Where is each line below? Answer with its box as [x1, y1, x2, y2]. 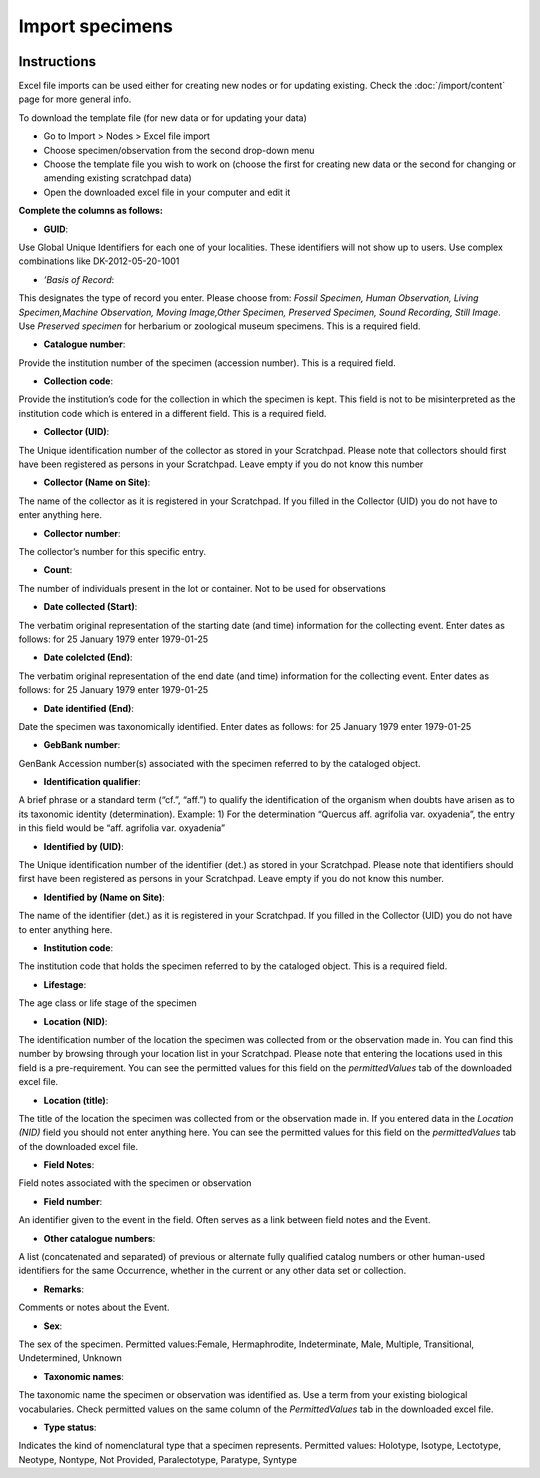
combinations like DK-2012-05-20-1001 [18, 255, 180, 267]
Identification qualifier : [43, 776, 142, 788]
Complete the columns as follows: [18, 205, 164, 217]
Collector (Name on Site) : [43, 476, 151, 489]
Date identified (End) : [43, 702, 135, 714]
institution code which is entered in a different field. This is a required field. [18, 407, 327, 419]
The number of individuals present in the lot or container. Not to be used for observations [18, 582, 387, 594]
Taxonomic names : [43, 1370, 125, 1382]
